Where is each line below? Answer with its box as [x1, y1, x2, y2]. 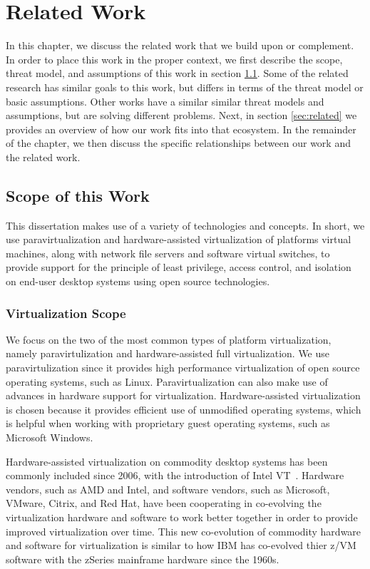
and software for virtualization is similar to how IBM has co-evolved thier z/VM [6, 538, 356, 553]
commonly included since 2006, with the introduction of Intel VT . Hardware [6, 468, 344, 483]
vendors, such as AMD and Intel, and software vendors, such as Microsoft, [6, 481, 330, 496]
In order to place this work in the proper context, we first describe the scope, [6, 51, 343, 66]
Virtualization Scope [6, 304, 126, 322]
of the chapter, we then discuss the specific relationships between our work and [6, 135, 351, 150]
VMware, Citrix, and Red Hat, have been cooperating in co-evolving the [6, 496, 322, 511]
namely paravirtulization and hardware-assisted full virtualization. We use [6, 346, 330, 361]
